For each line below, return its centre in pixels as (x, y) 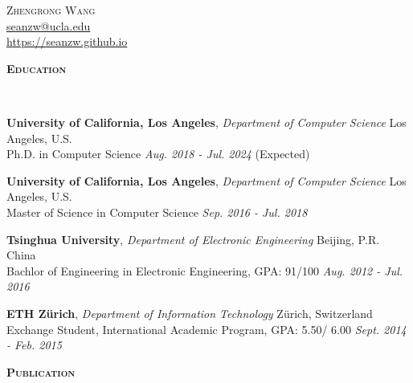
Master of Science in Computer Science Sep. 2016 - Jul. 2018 (157, 212)
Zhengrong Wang (51, 10)
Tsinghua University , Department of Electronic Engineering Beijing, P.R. (193, 239)
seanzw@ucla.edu (49, 25)
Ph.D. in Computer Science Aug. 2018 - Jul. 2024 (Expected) (158, 154)
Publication (41, 371)
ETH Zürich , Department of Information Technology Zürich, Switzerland (190, 313)
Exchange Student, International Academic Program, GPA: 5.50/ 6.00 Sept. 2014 (206, 329)
